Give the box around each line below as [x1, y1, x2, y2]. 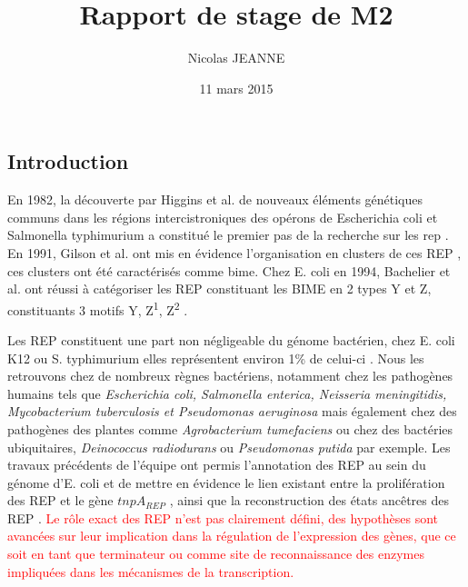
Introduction [7, 147, 129, 175]
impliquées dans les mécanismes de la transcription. [7, 562, 294, 581]
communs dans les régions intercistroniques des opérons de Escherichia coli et [7, 207, 438, 226]
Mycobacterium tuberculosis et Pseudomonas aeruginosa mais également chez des [7, 402, 457, 421]
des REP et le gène [7, 491, 114, 510]
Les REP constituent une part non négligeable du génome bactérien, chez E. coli [7, 330, 455, 349]
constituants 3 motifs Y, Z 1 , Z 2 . [7, 297, 188, 319]
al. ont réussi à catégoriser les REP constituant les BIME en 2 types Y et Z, [7, 279, 432, 298]
